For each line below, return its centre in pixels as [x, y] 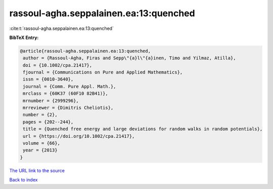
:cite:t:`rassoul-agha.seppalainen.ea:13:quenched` [61, 28]
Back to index [24, 180]
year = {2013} [40, 150]
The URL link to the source [37, 170]
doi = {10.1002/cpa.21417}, [58, 65]
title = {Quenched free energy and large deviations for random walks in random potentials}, [143, 129]
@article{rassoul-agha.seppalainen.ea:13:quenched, [85, 51]
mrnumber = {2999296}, [51, 101]
